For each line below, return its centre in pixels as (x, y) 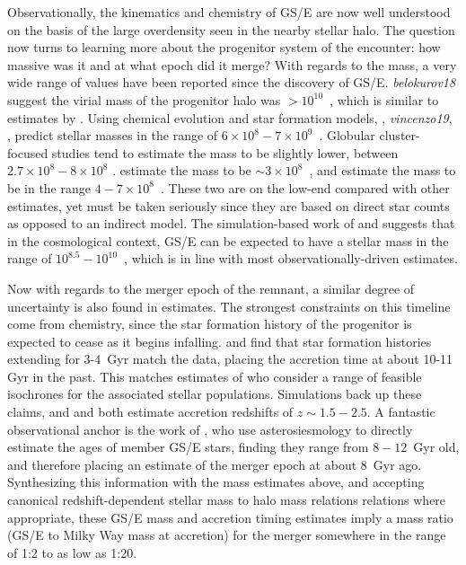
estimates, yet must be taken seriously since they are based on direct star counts (229, 205)
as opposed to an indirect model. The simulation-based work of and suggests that (231, 223)
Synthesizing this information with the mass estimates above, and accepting (216, 482)
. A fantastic (401, 412)
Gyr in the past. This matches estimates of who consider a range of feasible (215, 376)
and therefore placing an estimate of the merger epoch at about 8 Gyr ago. (215, 464)
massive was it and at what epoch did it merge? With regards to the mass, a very (232, 64)
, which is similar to (384, 99)
